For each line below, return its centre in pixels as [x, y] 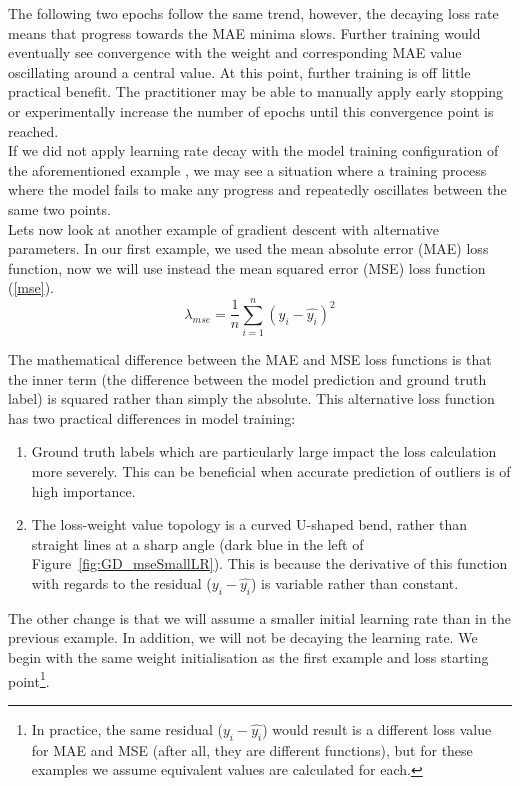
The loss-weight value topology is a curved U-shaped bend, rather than [249, 524]
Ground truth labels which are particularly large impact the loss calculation [264, 451]
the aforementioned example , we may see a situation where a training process [247, 169]
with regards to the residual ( [121, 582]
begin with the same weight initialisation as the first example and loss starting [248, 656]
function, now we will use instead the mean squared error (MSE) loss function [247, 267]
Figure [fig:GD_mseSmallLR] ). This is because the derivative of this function [269, 563]
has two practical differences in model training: [152, 417]
